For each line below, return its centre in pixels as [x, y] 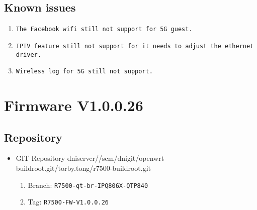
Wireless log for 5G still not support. [84, 72]
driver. [28, 55]
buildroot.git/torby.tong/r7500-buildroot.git [83, 168]
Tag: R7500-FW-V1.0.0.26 [68, 202]
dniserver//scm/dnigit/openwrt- [117, 158]
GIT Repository [40, 158]
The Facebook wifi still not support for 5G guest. [104, 29]
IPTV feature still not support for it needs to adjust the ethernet [135, 46]
